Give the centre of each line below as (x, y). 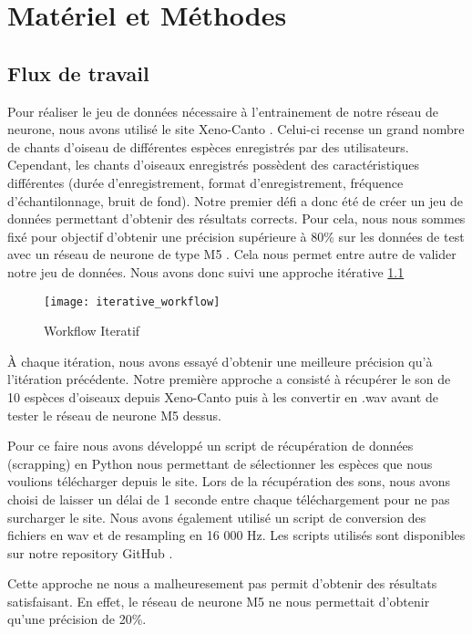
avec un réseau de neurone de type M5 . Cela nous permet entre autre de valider (232, 254)
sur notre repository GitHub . (90, 552)
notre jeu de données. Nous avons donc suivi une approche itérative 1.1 (206, 271)
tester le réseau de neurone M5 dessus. (114, 415)
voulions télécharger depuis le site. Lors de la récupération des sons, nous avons (229, 481)
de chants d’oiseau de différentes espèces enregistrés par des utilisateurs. (208, 146)
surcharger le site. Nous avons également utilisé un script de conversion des (217, 517)
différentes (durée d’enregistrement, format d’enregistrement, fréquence (205, 182)
